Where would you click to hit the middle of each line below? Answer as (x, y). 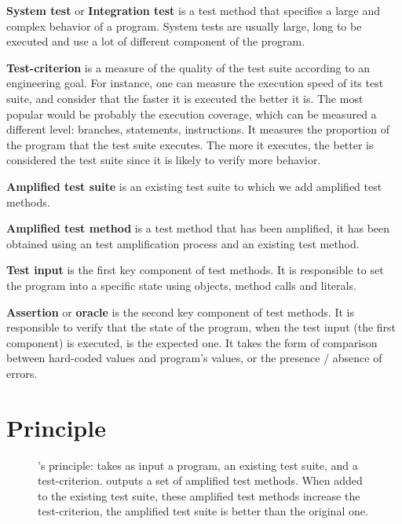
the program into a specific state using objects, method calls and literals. (181, 285)
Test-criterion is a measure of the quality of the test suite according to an (188, 67)
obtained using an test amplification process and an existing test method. (183, 243)
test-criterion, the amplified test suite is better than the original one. (203, 511)
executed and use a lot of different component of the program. (156, 41)
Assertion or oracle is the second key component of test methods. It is (180, 311)
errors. (22, 373)
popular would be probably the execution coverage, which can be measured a (192, 114)
